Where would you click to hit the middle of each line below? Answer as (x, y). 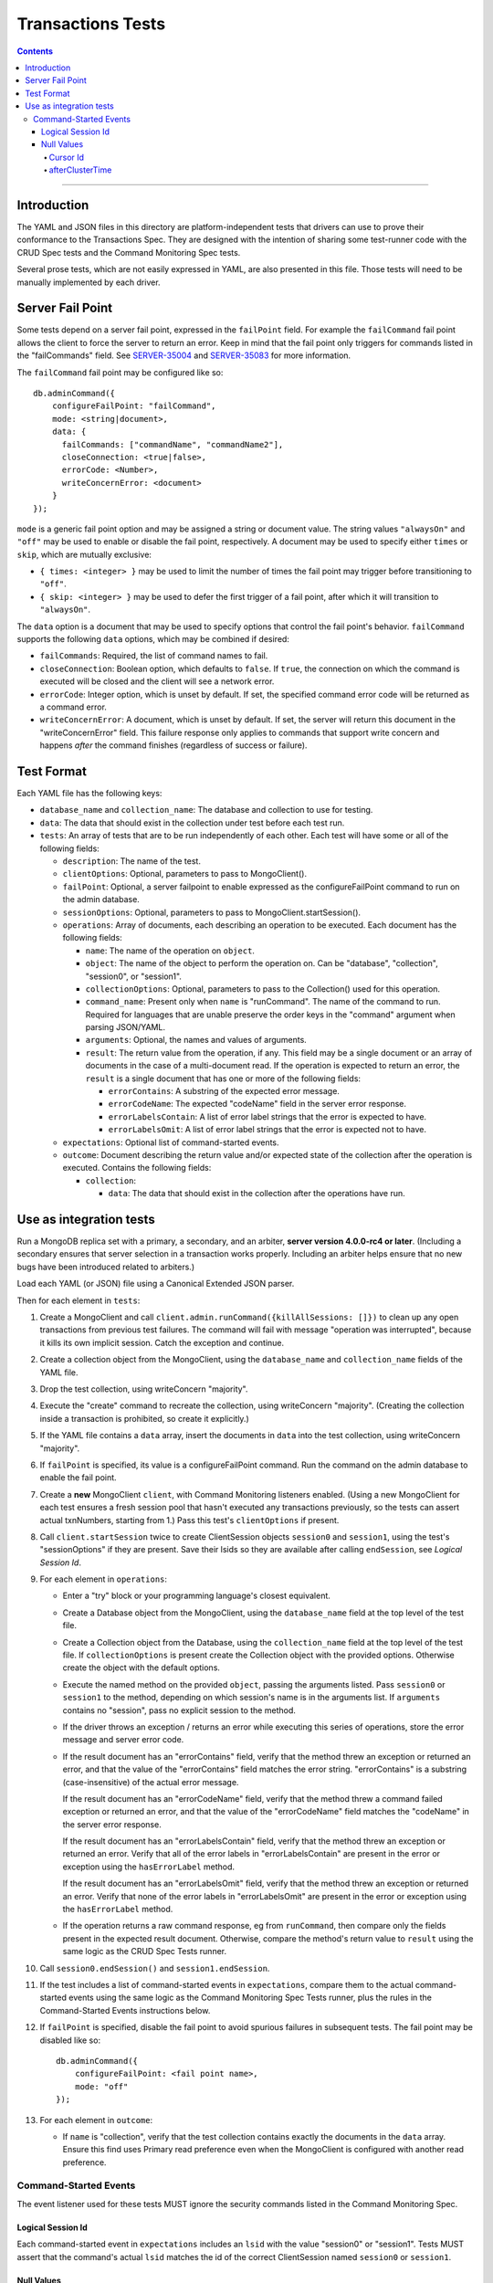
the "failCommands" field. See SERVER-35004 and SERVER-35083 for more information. (184, 355)
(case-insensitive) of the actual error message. (151, 1782)
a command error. (73, 707)
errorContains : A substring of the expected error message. (224, 1091)
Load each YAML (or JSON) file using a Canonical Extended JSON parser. (156, 1284)
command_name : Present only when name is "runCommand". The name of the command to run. (263, 1002)
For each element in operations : (104, 1579)
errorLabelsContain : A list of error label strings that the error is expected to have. (267, 1116)
